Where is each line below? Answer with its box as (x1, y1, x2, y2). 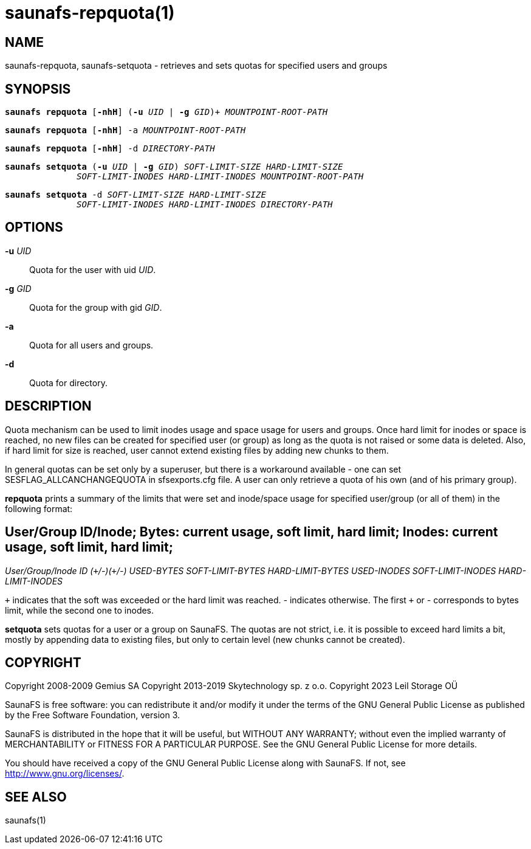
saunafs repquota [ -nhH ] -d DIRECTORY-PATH (5, 144, 215, 154)
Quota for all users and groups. (29, 339, 154, 350)
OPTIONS (5, 220, 63, 235)
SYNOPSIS (5, 81, 71, 97)
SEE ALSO (5, 789, 67, 805)
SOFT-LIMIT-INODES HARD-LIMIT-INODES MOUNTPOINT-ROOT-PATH (77, 172, 364, 182)
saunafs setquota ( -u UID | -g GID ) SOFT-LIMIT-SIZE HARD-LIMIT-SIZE (5, 162, 343, 172)
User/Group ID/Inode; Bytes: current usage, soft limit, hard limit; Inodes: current (5, 524, 498, 540)
